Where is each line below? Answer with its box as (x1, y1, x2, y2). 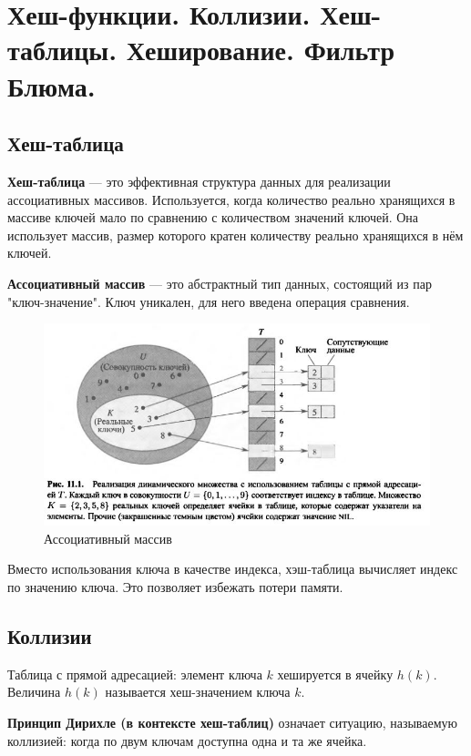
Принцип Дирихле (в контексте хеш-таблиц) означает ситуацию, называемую (7, 712, 458, 731)
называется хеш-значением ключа (105, 682, 291, 701)
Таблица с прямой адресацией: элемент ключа (7, 664, 262, 683)
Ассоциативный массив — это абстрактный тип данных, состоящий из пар (7, 273, 432, 292)
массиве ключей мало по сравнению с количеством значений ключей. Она (7, 208, 419, 227)
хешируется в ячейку (277, 664, 394, 683)
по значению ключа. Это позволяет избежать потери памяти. (7, 577, 343, 596)
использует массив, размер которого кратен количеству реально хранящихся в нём (7, 225, 464, 244)
